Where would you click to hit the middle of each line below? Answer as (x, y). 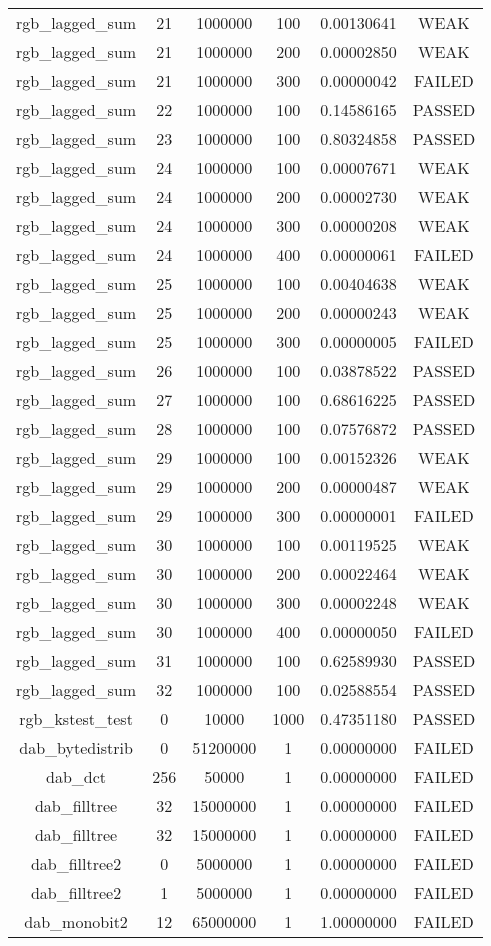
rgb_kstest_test (76, 718)
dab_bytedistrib (76, 747)
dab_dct (76, 776)
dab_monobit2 (76, 921)
